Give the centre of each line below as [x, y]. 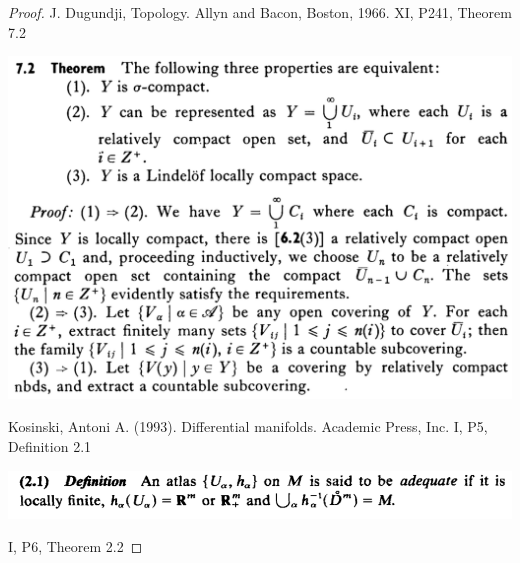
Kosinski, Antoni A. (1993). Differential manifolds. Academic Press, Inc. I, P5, [248, 426]
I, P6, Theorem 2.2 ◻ [75, 546]
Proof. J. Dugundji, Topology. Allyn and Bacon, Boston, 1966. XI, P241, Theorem [260, 12]
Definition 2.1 [50, 445]
